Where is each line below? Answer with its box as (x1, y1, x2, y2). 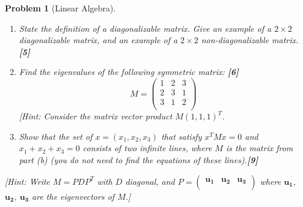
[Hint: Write (5, 175, 50, 187)
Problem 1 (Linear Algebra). (5, 2, 116, 14)
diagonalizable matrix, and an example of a (19, 34, 178, 46)
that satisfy (161, 130, 202, 142)
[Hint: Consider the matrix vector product (19, 110, 173, 122)
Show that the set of (19, 130, 93, 142)
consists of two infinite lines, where (82, 142, 212, 154)
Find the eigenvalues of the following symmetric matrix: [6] (19, 65, 239, 78)
